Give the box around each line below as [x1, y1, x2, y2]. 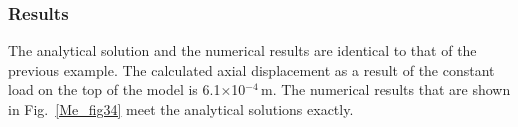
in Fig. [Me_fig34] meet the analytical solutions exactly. [8, 99, 354, 119]
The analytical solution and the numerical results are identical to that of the [8, 40, 477, 61]
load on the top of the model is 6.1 [8, 79, 221, 100]
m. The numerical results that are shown [260, 79, 511, 100]
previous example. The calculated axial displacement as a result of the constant [8, 59, 495, 80]
